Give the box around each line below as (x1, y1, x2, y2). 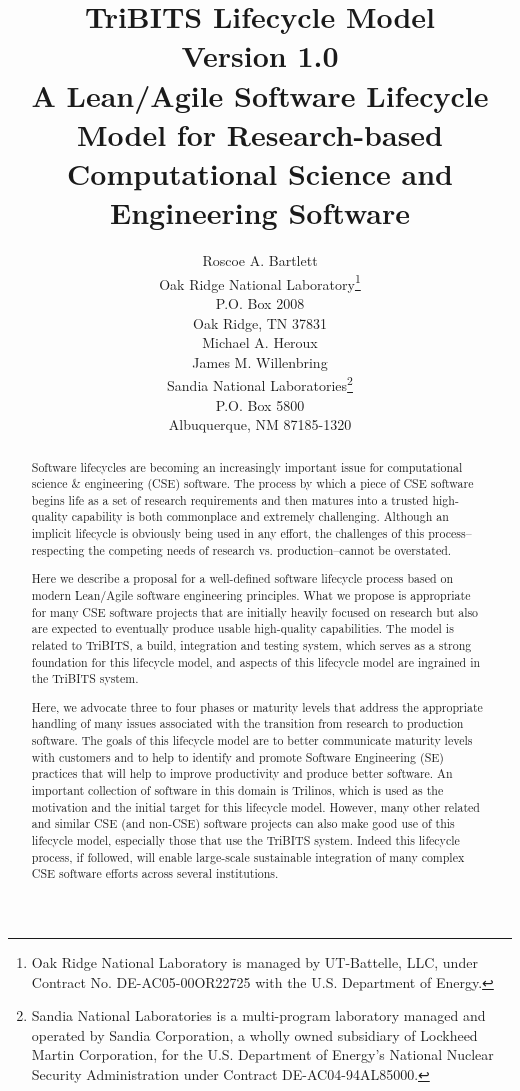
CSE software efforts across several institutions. (31, 865, 279, 882)
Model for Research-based (76, 113, 444, 154)
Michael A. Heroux (202, 332, 318, 353)
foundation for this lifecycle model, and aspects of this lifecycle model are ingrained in (31, 653, 481, 670)
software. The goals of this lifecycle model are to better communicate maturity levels (31, 732, 473, 749)
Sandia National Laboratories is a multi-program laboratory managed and (31, 1005, 486, 1026)
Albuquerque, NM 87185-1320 (168, 414, 352, 435)
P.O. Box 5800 (215, 394, 305, 415)
